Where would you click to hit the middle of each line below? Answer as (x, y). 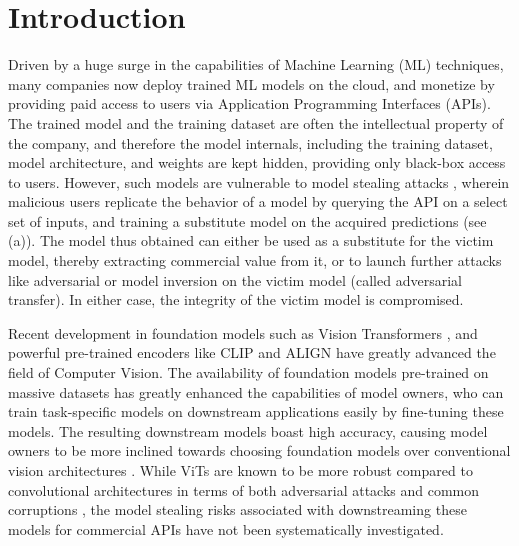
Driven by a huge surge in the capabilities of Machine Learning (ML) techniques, (256, 64)
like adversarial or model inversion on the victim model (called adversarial (235, 279)
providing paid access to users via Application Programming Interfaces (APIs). (249, 103)
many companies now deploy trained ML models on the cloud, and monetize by (251, 83)
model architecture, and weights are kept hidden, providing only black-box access (257, 162)
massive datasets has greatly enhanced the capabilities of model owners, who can (256, 391)
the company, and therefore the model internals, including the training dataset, (250, 142)
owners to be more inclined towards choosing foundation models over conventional (259, 450)
